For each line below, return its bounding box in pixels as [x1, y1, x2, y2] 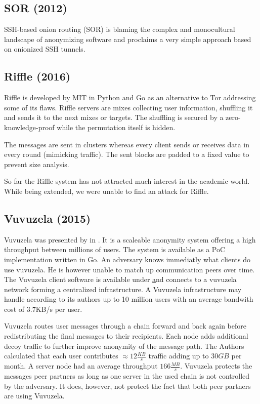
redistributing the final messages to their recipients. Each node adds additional [4, 331, 248, 341]
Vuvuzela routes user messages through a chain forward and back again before [4, 320, 246, 331]
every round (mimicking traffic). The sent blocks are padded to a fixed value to [4, 149, 249, 159]
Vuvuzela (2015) [4, 210, 91, 226]
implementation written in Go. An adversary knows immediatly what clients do [4, 254, 250, 264]
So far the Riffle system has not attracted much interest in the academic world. [4, 176, 250, 186]
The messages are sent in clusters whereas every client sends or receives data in [4, 139, 250, 149]
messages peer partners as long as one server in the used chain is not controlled [4, 370, 250, 381]
